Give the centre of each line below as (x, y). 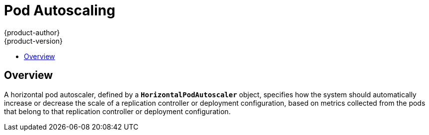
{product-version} (34, 41)
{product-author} (32, 32)
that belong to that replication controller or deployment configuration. (117, 111)
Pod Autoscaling (60, 10)
